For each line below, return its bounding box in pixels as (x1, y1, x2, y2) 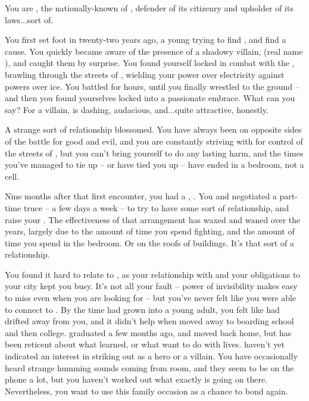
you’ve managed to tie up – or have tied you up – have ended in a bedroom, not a (5, 158, 304, 171)
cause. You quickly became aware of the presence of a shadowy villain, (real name (5, 45, 303, 57)
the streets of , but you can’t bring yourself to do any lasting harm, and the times (5, 146, 304, 159)
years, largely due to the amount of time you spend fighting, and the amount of (5, 225, 295, 237)
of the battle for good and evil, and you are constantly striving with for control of (5, 134, 303, 147)
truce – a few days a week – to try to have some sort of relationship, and (23, 201, 289, 214)
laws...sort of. (5, 13, 54, 26)
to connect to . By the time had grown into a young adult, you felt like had (5, 303, 280, 315)
